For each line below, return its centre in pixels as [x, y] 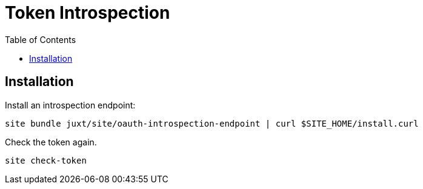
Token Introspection [88, 13]
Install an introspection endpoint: [70, 105]
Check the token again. [51, 142]
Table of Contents [41, 39]
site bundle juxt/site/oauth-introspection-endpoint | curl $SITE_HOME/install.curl [212, 123]
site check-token [46, 160]
